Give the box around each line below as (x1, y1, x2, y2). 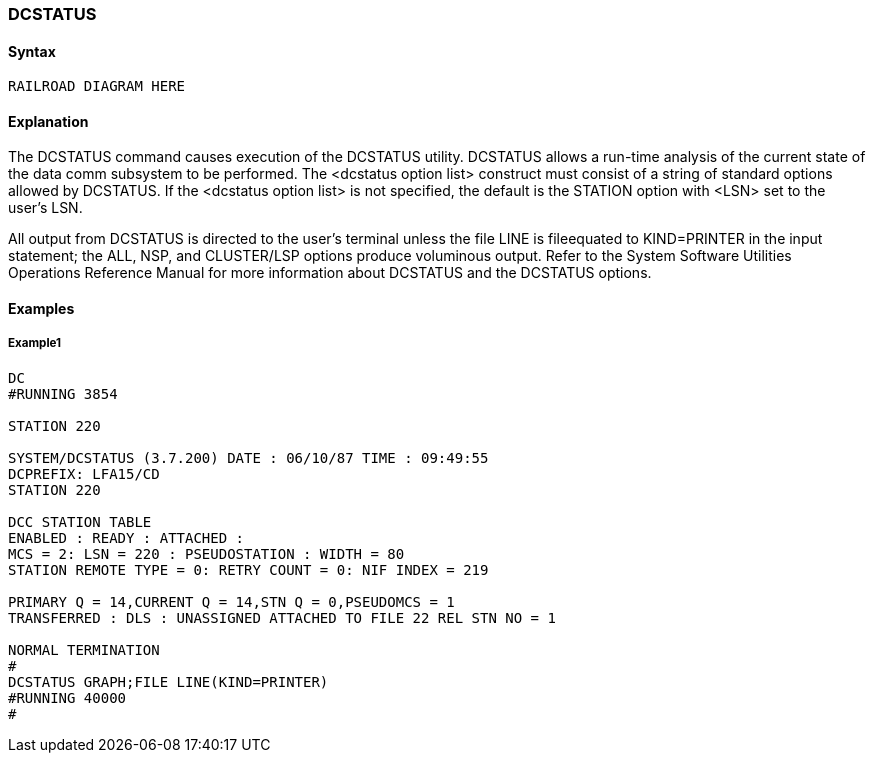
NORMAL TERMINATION (8, 641, 160, 658)
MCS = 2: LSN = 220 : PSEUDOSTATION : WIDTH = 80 (8, 545, 405, 562)
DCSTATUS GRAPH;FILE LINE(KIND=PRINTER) (8, 673, 329, 690)
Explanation (8, 112, 89, 130)
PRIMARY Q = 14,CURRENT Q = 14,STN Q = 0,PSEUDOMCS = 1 (8, 593, 455, 610)
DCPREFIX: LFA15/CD (8, 465, 160, 482)
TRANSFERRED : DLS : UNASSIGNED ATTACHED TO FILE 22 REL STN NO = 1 (8, 609, 556, 626)
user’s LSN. (8, 199, 83, 217)
